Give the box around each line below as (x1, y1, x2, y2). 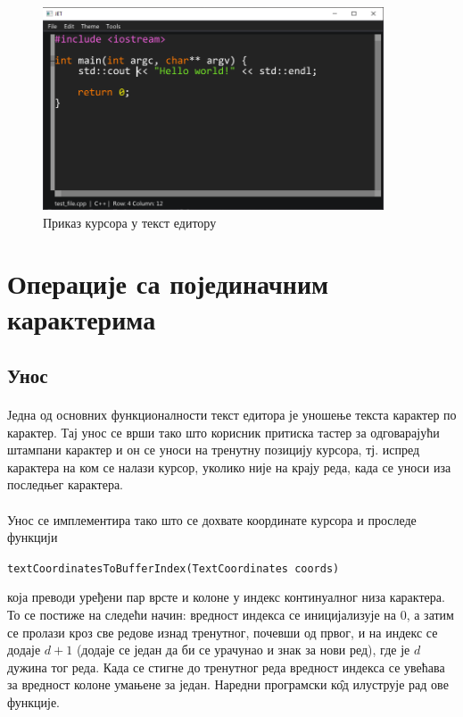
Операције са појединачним (7, 265, 329, 302)
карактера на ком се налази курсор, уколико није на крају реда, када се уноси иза (7, 457, 451, 476)
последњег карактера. (7, 475, 124, 494)
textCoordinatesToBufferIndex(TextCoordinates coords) (7, 562, 340, 575)
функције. (7, 693, 60, 712)
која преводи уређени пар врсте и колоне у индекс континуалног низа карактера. (7, 588, 445, 606)
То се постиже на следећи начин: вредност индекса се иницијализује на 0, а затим (7, 605, 454, 624)
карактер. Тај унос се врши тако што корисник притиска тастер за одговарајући (7, 422, 440, 441)
